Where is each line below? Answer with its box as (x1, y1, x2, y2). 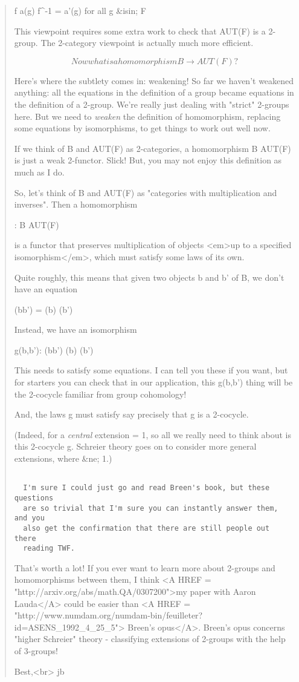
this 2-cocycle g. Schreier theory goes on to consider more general (14, 440, 257, 453)
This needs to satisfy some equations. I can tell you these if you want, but (14, 364, 288, 376)
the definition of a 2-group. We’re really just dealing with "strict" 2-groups (14, 97, 289, 110)
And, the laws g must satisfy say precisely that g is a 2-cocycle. (14, 408, 249, 421)
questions (14, 493, 54, 502)
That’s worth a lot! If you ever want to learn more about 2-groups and (14, 561, 275, 574)
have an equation (14, 283, 78, 295)
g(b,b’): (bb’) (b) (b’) (14, 343, 94, 356)
